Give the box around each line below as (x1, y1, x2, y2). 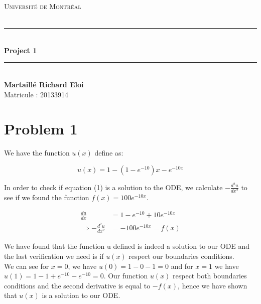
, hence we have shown (178, 280, 247, 290)
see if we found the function (4, 192, 89, 203)
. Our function (103, 270, 148, 281)
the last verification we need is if (4, 250, 104, 261)
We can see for (4, 260, 49, 271)
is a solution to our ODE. (42, 290, 120, 300)
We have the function (4, 147, 70, 158)
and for (171, 260, 193, 271)
